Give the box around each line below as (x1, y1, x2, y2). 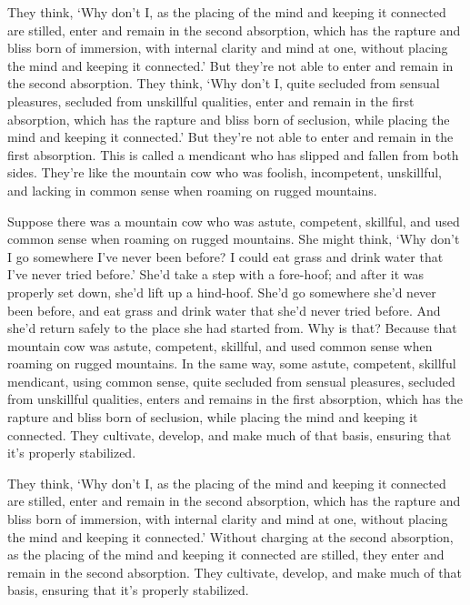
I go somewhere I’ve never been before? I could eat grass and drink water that (7, 247, 444, 266)
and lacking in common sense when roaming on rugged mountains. (7, 180, 377, 199)
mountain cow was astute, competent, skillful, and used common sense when (7, 336, 433, 355)
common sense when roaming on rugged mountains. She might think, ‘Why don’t (7, 229, 460, 248)
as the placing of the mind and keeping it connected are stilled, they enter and (7, 545, 445, 564)
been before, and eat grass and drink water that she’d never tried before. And (7, 300, 441, 319)
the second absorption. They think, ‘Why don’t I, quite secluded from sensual (7, 74, 440, 93)
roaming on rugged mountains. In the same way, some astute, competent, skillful (7, 354, 456, 373)
